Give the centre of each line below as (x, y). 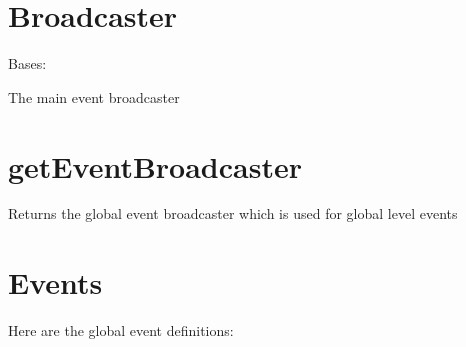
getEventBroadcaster (155, 165)
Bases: (27, 63)
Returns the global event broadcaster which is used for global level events (233, 213)
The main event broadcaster (94, 96)
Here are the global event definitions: (121, 330)
